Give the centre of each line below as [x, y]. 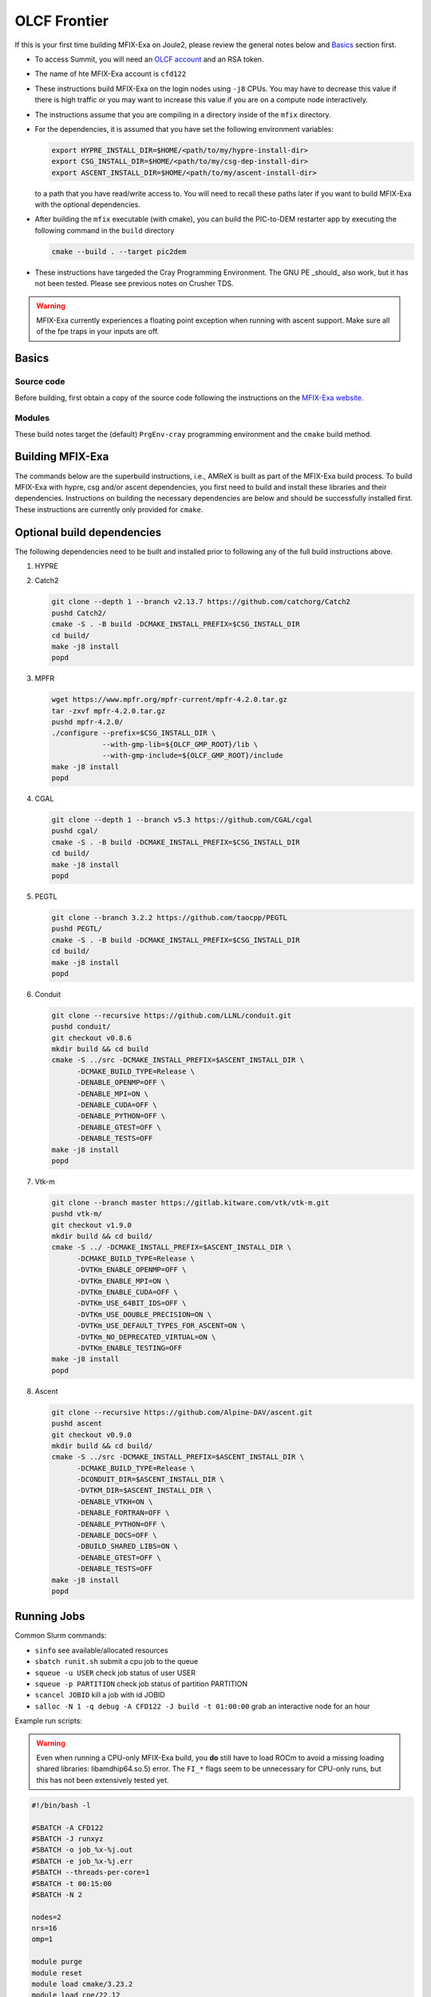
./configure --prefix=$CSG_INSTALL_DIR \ [134, 733]
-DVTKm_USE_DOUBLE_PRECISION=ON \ [144, 1314]
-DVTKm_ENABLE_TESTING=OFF [130, 1348]
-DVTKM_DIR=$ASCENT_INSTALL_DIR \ [144, 1491]
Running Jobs [50, 1616]
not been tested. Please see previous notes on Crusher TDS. [134, 284]
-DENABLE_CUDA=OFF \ [117, 1105]
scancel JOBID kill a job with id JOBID [100, 1695]
